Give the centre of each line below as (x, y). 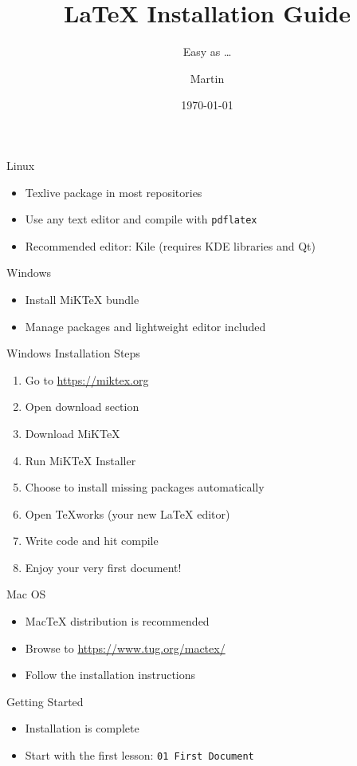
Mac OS (26, 594)
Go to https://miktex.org (87, 379)
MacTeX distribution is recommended (117, 621)
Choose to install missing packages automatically (145, 487)
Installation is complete (82, 728)
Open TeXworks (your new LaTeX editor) (127, 513)
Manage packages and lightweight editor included (145, 326)
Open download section (82, 407)
